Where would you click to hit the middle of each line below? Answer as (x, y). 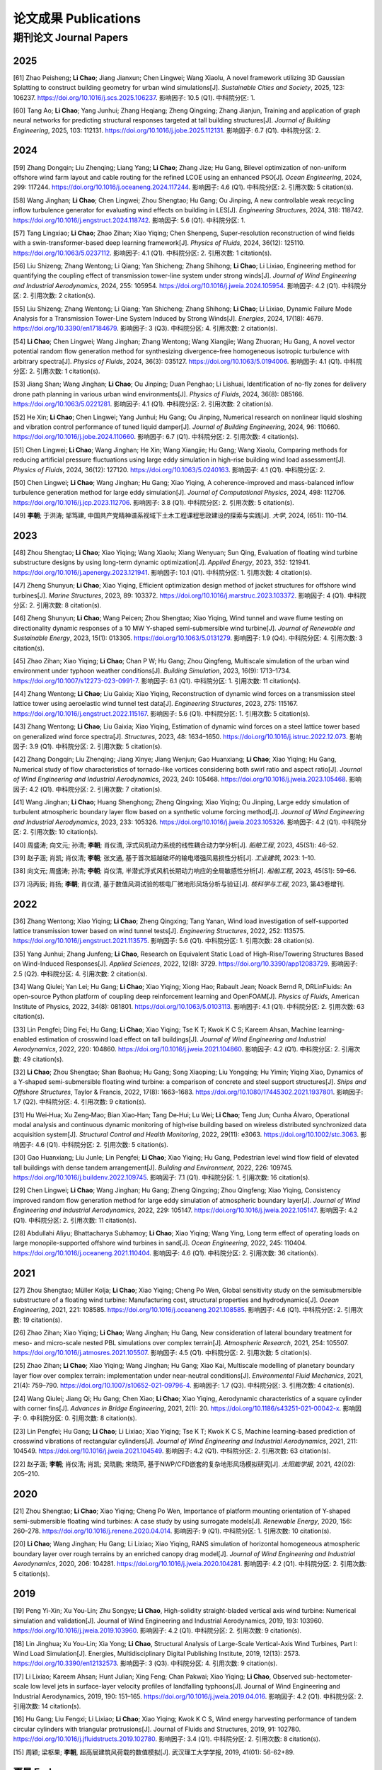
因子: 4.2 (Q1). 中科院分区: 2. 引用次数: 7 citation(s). (88, 789)
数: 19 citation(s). (38, 1320)
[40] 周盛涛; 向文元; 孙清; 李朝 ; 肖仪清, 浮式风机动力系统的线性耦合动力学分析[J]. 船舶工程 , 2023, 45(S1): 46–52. (176, 845)
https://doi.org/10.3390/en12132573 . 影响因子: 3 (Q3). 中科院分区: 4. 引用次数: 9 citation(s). (145, 1663)
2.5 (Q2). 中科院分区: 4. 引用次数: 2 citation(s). (80, 973)
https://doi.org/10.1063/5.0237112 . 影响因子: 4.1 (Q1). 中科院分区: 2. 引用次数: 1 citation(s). (143, 253)
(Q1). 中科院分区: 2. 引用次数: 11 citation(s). (75, 1220)
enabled (25, 1039)
